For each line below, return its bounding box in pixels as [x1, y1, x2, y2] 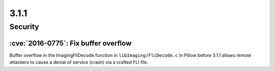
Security [9, 22, 39, 31]
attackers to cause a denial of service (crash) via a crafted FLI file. [9, 59, 149, 65]
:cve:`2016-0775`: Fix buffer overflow [9, 39, 132, 47]
